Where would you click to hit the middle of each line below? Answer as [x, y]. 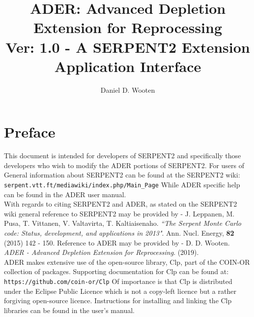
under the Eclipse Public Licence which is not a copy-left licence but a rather [120, 291]
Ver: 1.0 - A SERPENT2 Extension [128, 47]
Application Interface [128, 66]
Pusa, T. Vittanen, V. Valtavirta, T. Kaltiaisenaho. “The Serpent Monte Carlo [123, 223]
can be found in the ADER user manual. [65, 194]
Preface [30, 132]
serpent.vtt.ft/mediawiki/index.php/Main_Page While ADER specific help [122, 184]
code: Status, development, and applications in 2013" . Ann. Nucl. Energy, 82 [119, 233]
